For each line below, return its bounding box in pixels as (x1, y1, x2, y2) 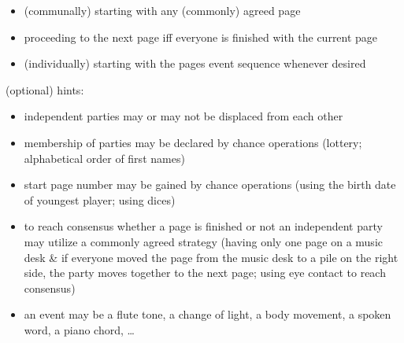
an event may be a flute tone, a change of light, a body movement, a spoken (24, 306, 391, 323)
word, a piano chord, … (24, 321, 135, 337)
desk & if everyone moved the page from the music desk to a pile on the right (24, 249, 398, 265)
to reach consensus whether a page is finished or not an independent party (24, 218, 383, 234)
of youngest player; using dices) (24, 191, 176, 208)
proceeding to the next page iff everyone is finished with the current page (24, 28, 378, 45)
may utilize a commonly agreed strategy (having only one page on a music (24, 233, 383, 249)
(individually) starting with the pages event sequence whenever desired (24, 55, 366, 72)
